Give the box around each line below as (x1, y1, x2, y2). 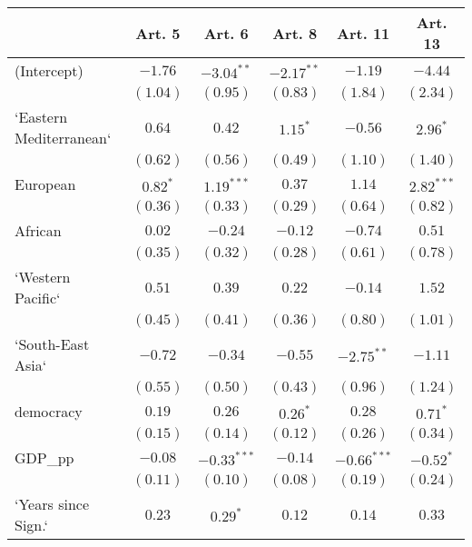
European (15, 174, 76, 194)
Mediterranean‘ (15, 127, 112, 148)
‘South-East (15, 333, 90, 354)
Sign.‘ (15, 514, 48, 535)
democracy (15, 401, 83, 422)
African (15, 220, 62, 241)
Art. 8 (272, 22, 318, 44)
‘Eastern (15, 106, 68, 127)
